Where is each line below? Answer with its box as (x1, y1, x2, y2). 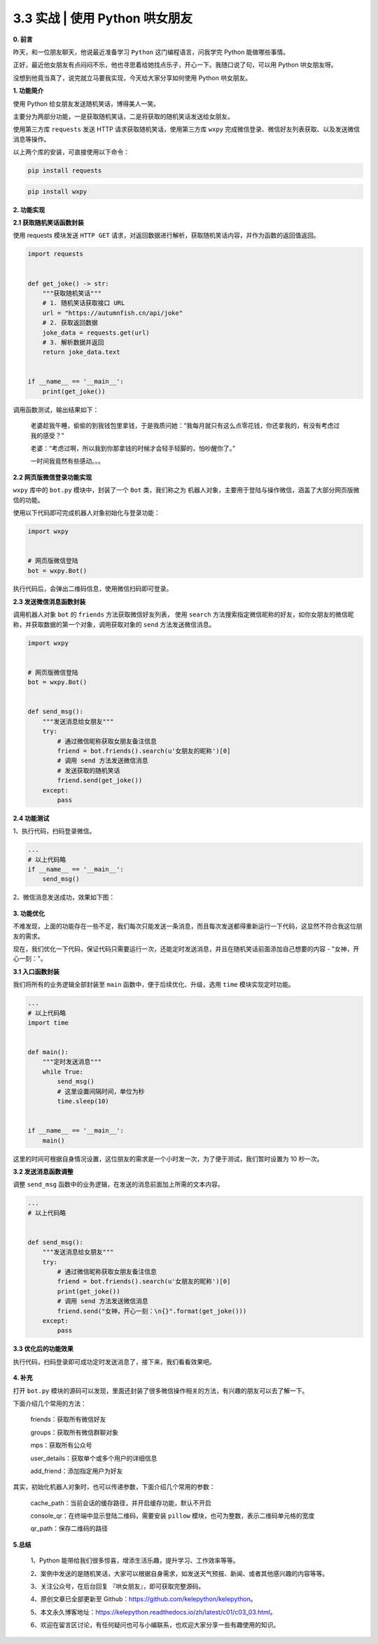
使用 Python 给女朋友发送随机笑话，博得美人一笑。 (13, 99, 160, 108)
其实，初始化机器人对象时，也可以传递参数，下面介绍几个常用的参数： (13, 1483, 216, 1491)
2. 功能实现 (13, 205, 45, 214)
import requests (27, 250, 84, 258)
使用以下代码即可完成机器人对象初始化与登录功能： (13, 508, 160, 517)
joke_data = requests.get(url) (42, 328, 150, 337)
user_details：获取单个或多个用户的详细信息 (30, 1454, 157, 1462)
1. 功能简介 (13, 86, 44, 95)
